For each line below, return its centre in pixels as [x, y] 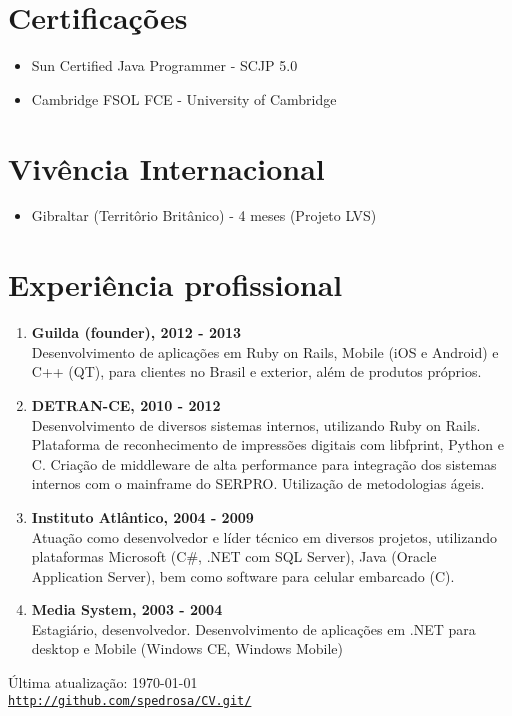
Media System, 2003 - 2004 [127, 609]
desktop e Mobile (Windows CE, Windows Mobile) [187, 648]
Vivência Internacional [166, 167]
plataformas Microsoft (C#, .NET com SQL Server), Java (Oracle [234, 556]
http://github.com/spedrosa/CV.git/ [130, 700]
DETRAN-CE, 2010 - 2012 [126, 404]
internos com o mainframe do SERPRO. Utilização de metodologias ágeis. [258, 483]
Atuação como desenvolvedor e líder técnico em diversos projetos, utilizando [264, 536]
